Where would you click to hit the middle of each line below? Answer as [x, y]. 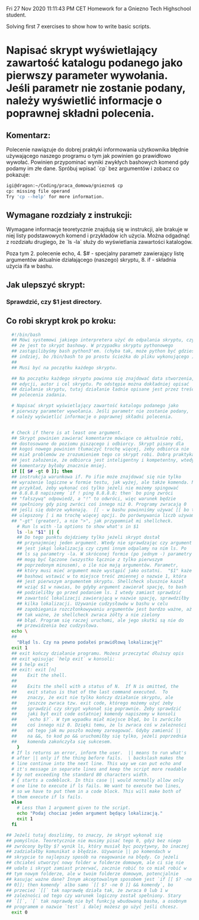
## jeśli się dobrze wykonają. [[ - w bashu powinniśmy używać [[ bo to [104, 510]
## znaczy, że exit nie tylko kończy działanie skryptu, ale [92, 697]
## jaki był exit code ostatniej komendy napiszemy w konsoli [94, 714]
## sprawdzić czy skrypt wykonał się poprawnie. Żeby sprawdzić [97, 709]
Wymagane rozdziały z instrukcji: [69, 215]
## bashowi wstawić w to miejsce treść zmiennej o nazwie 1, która [102, 576]
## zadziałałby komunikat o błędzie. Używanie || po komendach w [88, 852]
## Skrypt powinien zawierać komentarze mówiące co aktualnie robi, [98, 438]
